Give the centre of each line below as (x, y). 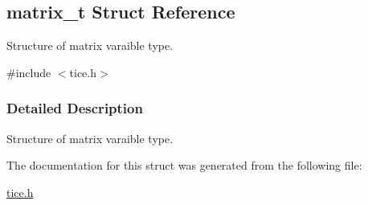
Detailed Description (75, 108)
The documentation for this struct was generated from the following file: (184, 165)
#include (29, 72)
